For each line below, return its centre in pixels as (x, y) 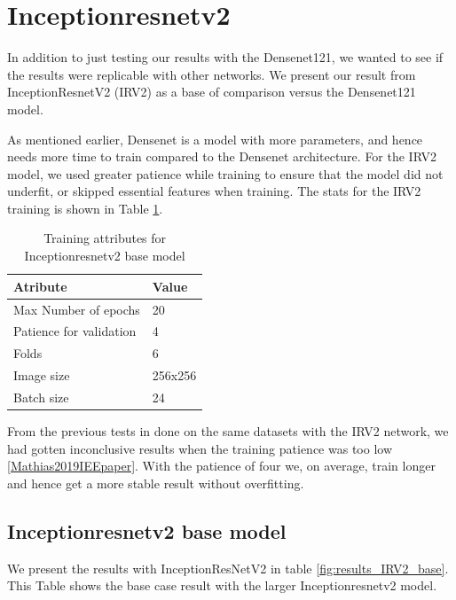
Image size (42, 375)
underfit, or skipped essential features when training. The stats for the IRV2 (214, 191)
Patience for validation (75, 331)
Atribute (40, 286)
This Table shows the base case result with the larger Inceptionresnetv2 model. (222, 585)
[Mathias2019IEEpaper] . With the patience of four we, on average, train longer (221, 466)
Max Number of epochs (77, 309)
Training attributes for (105, 238)
